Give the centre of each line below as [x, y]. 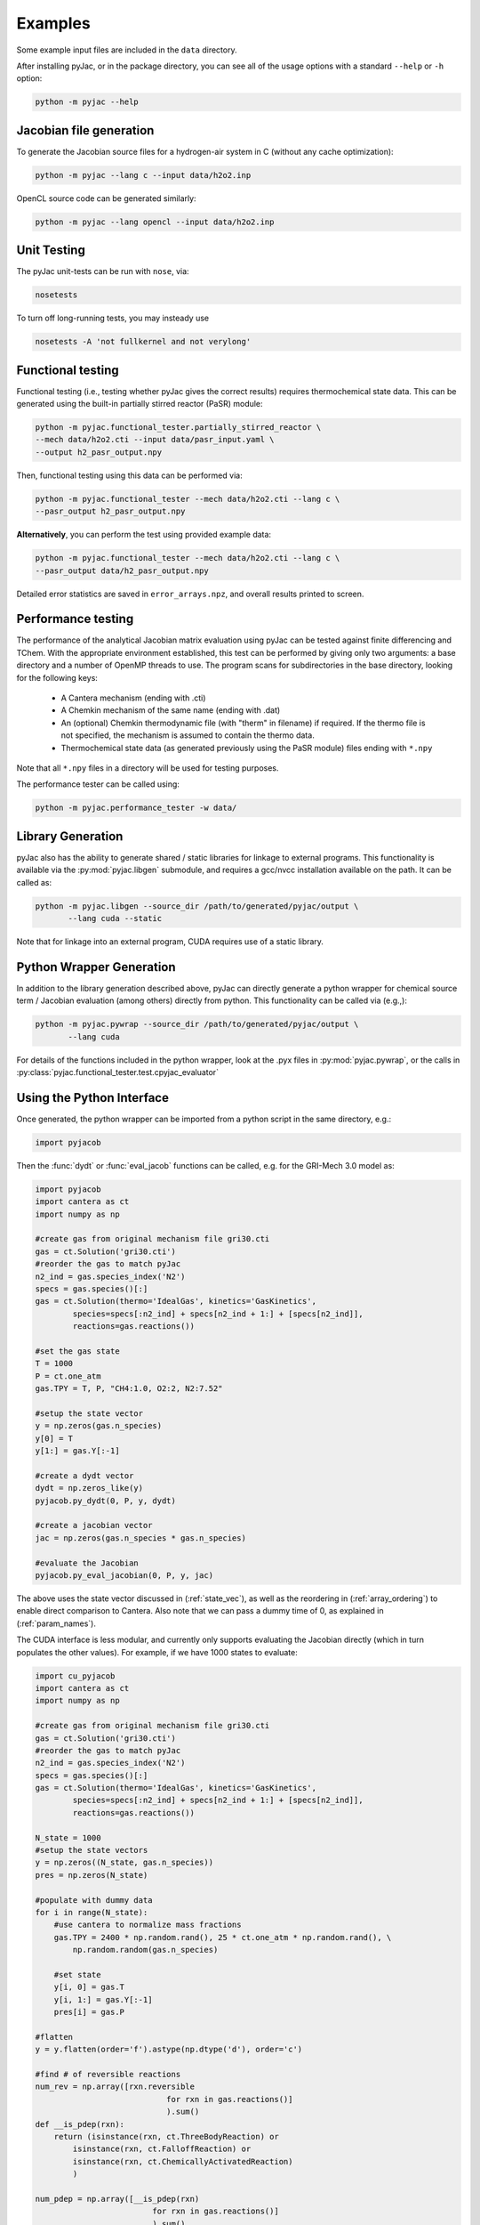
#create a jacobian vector [94, 1525]
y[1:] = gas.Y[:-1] [77, 1451]
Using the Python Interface [92, 1098]
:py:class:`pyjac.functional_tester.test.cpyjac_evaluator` [118, 1072]
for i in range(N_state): [92, 1912]
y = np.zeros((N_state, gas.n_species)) [124, 1863]
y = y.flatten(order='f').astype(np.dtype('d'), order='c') [169, 2050]
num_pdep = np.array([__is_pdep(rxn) [117, 2199]
